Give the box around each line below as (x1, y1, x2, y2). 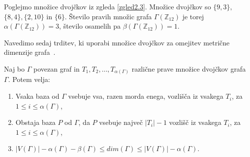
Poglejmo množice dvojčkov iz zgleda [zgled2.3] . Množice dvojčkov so (4, 1, 211, 11)
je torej (182, 11, 204, 21)
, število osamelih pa (59, 21, 121, 31)
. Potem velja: (8, 74, 50, 84)
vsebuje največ (99, 117, 143, 127)
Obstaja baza (15, 117, 56, 127)
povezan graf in (33, 63, 80, 74)
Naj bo (4, 63, 25, 74)
